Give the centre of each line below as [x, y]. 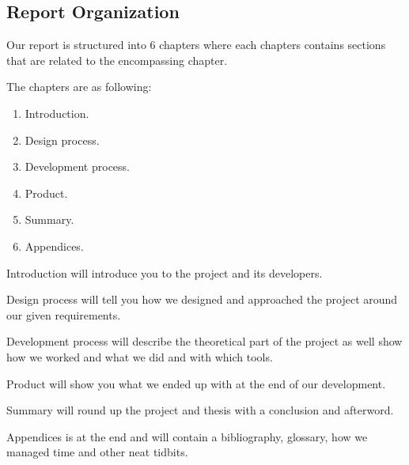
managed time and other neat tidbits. [97, 452]
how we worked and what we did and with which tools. [140, 356]
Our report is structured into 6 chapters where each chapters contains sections [196, 45]
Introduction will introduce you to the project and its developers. [165, 272]
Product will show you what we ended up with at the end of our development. [196, 383]
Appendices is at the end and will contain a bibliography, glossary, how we [187, 436]
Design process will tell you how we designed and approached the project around [202, 299]
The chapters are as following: [79, 87]
